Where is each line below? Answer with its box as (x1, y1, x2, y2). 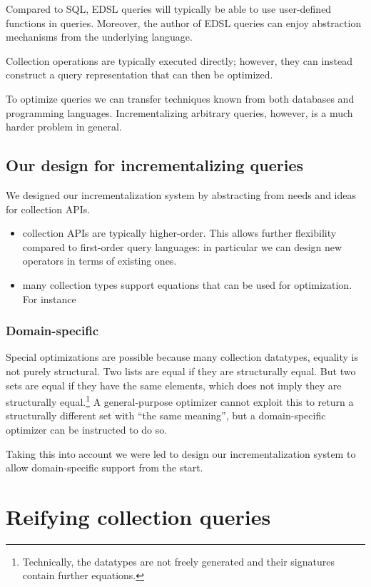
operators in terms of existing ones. (22, 253, 177, 268)
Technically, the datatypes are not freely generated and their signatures (22, 553, 335, 568)
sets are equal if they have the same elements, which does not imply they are (6, 377, 342, 392)
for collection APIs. (6, 201, 91, 216)
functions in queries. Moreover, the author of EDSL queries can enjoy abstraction (6, 15, 362, 30)
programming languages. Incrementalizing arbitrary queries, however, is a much (6, 105, 353, 120)
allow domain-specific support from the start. (6, 460, 203, 475)
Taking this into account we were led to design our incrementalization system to (6, 446, 356, 461)
